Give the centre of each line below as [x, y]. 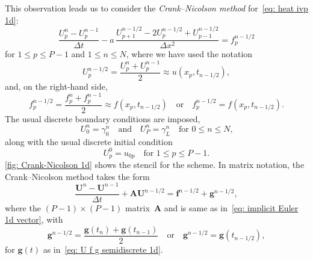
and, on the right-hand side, [56, 86]
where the [23, 207]
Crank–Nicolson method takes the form [77, 176]
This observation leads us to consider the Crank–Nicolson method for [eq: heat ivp [156, 8]
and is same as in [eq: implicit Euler [231, 207]
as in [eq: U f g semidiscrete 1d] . [103, 249]
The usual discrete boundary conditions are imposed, [103, 118]
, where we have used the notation [189, 54]
